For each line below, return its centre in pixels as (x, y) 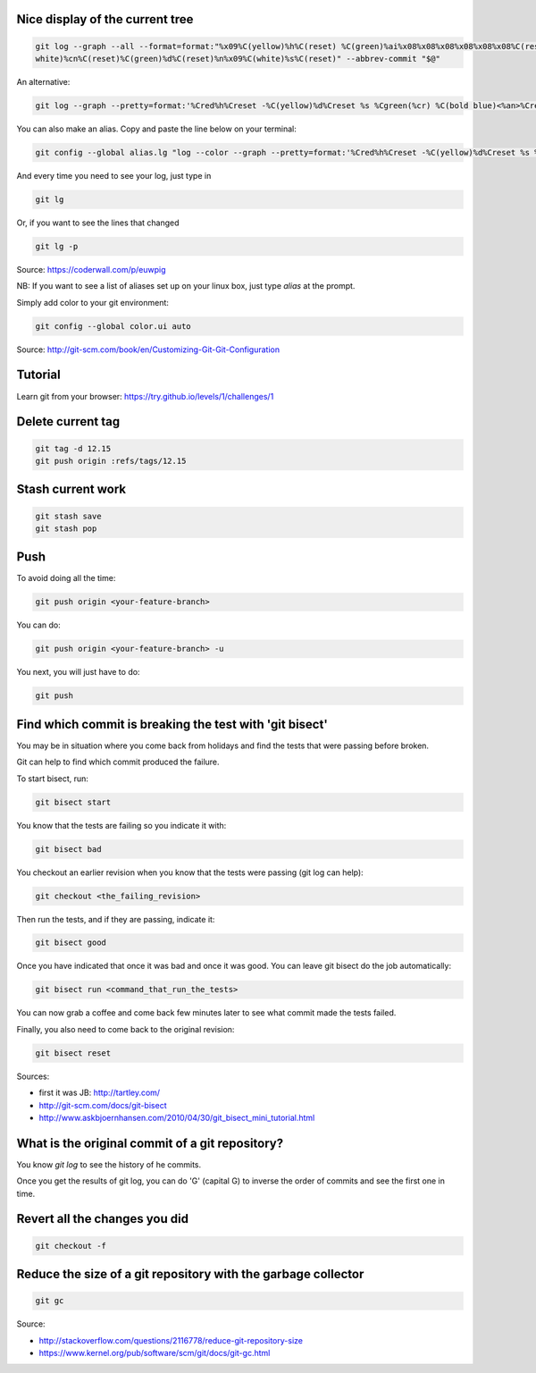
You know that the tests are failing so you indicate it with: (121, 825)
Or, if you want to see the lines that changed (98, 223)
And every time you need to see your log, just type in (114, 175)
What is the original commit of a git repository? (150, 1143)
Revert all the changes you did (103, 1219)
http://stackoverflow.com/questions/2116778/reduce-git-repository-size (171, 1340)
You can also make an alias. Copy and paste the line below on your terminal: (156, 129)
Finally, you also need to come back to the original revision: (126, 1029)
